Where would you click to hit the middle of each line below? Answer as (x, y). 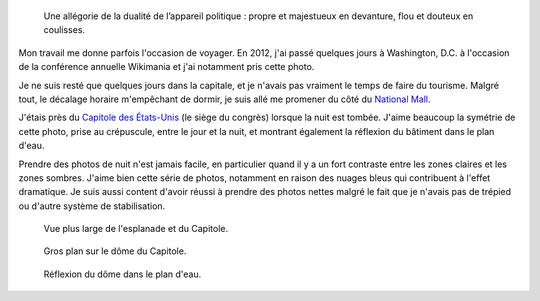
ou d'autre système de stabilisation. (92, 206)
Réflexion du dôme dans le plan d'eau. (122, 274)
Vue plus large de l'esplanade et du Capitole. (136, 229)
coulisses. (64, 30)
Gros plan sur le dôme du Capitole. (115, 251)
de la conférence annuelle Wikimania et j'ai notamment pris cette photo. (166, 67)
